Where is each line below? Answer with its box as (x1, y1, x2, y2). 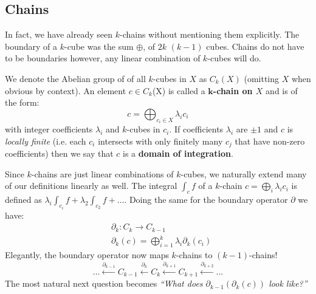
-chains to (176, 248, 213, 261)
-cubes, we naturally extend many (180, 167, 307, 180)
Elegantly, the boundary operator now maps (5, 248, 169, 261)
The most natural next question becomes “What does (5, 277, 203, 290)
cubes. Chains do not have (206, 39, 304, 52)
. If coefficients (169, 123, 224, 135)
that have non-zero (235, 134, 305, 147)
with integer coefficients (5, 123, 93, 135)
